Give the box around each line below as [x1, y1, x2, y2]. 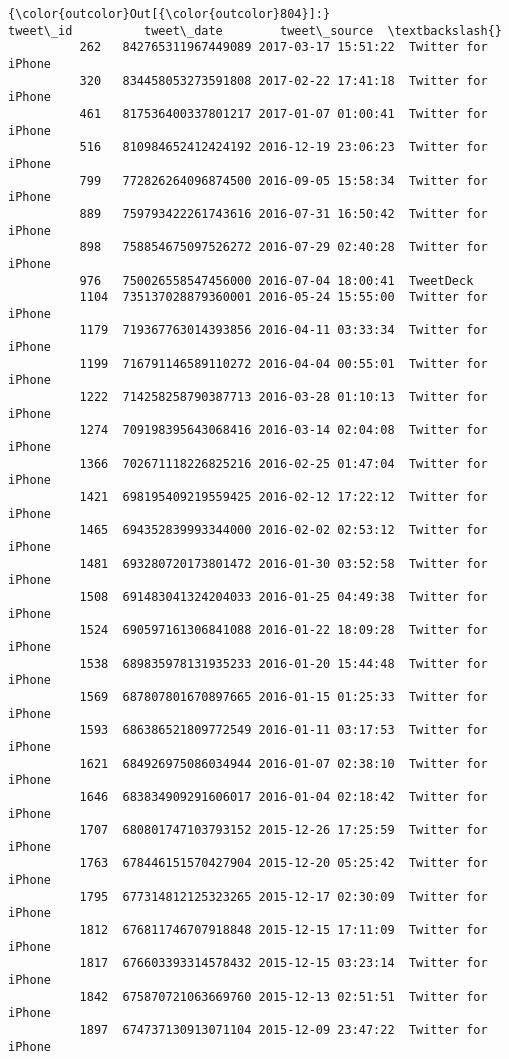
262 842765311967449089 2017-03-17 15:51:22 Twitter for [79, 40, 488, 55]
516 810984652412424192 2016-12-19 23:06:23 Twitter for [79, 140, 488, 155]
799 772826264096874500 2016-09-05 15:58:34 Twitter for [79, 173, 488, 188]
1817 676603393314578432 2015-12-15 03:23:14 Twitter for [79, 956, 488, 971]
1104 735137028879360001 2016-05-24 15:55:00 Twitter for [79, 290, 488, 305]
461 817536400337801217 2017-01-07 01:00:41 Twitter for [79, 106, 488, 121]
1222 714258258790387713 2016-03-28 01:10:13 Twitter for [79, 390, 488, 405]
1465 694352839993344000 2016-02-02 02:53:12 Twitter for [79, 523, 488, 538]
